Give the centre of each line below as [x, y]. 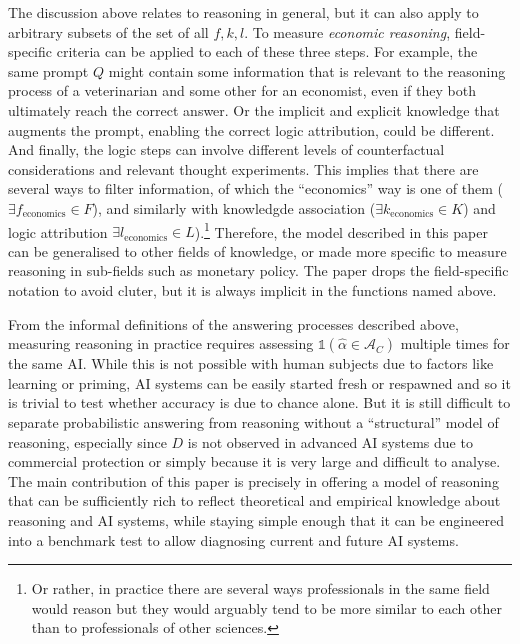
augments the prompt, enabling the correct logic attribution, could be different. [251, 129]
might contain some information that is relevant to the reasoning [307, 70]
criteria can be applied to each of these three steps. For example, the [267, 51]
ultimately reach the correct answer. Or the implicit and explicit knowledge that [254, 109]
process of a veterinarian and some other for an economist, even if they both [242, 90]
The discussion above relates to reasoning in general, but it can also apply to [243, 12]
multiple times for [455, 343]
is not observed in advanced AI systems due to [330, 441]
